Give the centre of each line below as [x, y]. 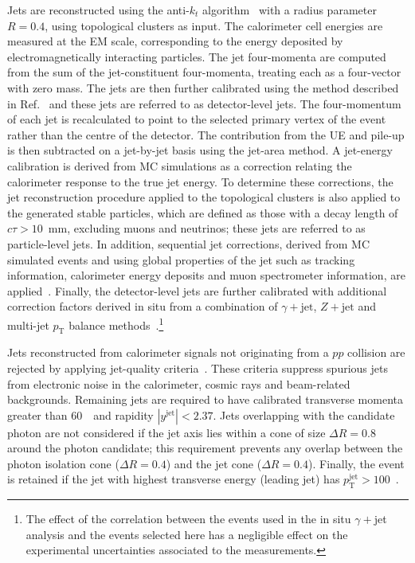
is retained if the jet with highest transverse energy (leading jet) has [174, 479]
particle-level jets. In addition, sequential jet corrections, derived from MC [189, 243]
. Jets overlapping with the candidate [304, 414]
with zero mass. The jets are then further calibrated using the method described [203, 87]
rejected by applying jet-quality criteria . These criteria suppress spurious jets [198, 368]
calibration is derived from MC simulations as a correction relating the [180, 165]
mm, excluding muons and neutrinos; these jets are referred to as [207, 228]
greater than [37, 414]
